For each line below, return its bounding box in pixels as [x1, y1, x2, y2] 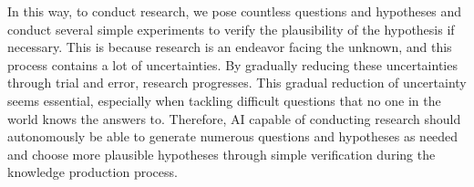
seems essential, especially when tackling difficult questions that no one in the [7, 90, 441, 109]
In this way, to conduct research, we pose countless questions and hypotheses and [7, 2, 462, 20]
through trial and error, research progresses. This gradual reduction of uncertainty [7, 73, 467, 92]
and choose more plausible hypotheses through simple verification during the [7, 144, 436, 163]
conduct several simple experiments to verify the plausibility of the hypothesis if [7, 19, 455, 38]
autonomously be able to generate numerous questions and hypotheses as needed [7, 127, 459, 146]
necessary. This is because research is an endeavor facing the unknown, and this [7, 37, 452, 57]
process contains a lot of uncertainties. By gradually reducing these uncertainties [7, 55, 458, 74]
